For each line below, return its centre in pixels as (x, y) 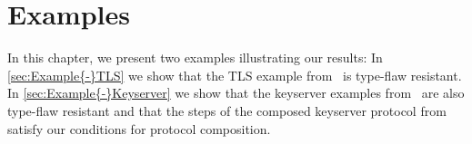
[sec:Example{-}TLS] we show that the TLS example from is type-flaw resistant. (235, 75)
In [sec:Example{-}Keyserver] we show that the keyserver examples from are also (236, 93)
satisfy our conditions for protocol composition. (139, 128)
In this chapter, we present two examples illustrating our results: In (195, 58)
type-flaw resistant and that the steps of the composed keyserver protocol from (227, 110)
